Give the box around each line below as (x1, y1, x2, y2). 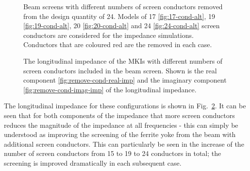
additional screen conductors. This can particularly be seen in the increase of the (4, 138, 244, 149)
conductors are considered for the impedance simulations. (23, 30, 194, 40)
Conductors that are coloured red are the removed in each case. (23, 39, 212, 50)
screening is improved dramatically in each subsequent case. (4, 157, 182, 168)
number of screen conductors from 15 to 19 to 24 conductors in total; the (4, 148, 221, 158)
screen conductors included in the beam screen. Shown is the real (23, 65, 217, 75)
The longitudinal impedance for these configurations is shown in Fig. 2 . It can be (4, 101, 246, 111)
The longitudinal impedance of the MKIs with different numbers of (23, 55, 223, 66)
